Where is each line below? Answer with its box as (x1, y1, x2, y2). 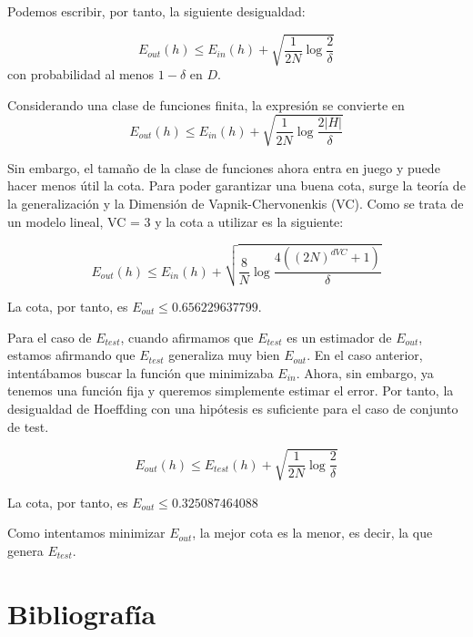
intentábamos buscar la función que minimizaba (7, 363, 274, 382)
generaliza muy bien (168, 345, 280, 365)
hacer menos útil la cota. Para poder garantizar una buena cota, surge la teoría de (7, 176, 466, 195)
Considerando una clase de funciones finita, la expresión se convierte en (7, 95, 405, 114)
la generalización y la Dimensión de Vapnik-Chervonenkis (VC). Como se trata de (7, 194, 464, 213)
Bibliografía (7, 594, 156, 632)
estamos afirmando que (7, 345, 136, 365)
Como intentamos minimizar (7, 523, 166, 542)
